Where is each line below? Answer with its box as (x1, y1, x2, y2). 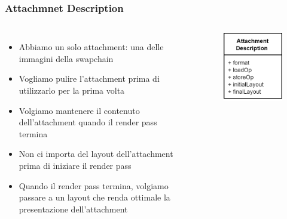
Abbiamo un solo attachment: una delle (19, 41, 164, 53)
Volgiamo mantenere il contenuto (19, 104, 140, 116)
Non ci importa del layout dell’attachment (19, 147, 173, 160)
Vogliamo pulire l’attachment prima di (19, 72, 160, 85)
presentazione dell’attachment (19, 202, 128, 215)
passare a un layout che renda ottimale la (19, 191, 170, 203)
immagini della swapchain (19, 52, 114, 64)
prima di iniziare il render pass (19, 159, 132, 171)
